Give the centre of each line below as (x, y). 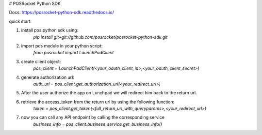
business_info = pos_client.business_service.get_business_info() (98, 124)
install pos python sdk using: (50, 30)
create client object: (41, 61)
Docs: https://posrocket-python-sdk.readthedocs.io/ (61, 13)
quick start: (20, 21)
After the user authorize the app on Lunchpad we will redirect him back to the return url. (109, 93)
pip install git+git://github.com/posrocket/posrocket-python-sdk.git (100, 37)
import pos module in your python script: (62, 45)
